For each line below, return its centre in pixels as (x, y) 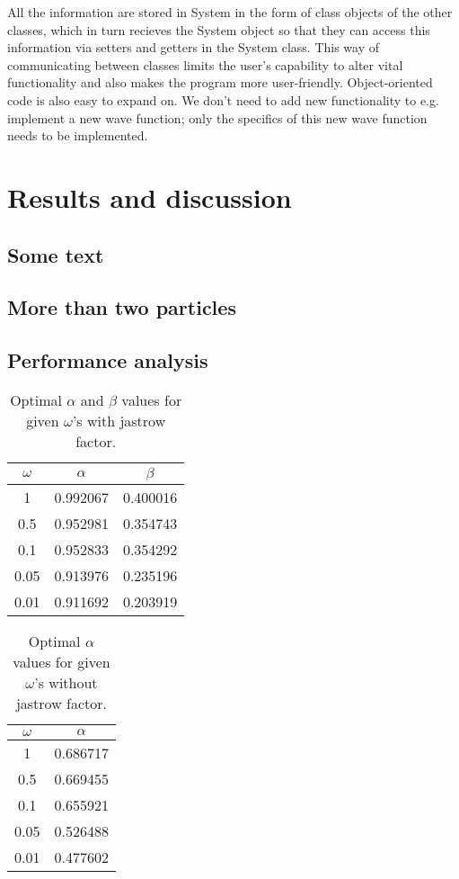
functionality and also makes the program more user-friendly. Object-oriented (220, 82)
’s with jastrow (119, 420)
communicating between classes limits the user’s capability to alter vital (205, 64)
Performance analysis (108, 360)
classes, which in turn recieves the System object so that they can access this (219, 29)
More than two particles (122, 307)
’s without (66, 682)
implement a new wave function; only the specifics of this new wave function (217, 117)
